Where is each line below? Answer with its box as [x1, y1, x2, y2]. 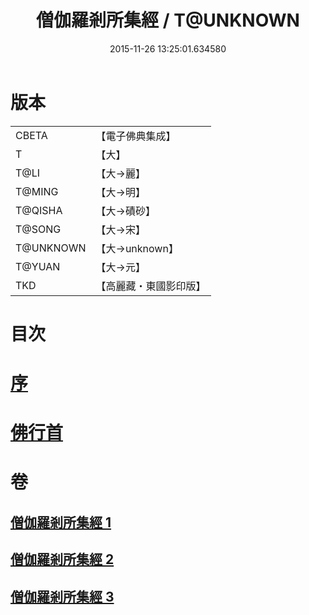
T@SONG [15, 222, 62, 236]
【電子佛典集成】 [95, 129, 177, 143]
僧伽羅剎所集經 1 [10, 514, 112, 531]
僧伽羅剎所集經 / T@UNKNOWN [36, 9, 300, 32]
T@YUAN [15, 259, 61, 273]
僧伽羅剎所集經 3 [10, 588, 115, 605]
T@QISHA [15, 203, 63, 217]
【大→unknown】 [95, 241, 179, 255]
